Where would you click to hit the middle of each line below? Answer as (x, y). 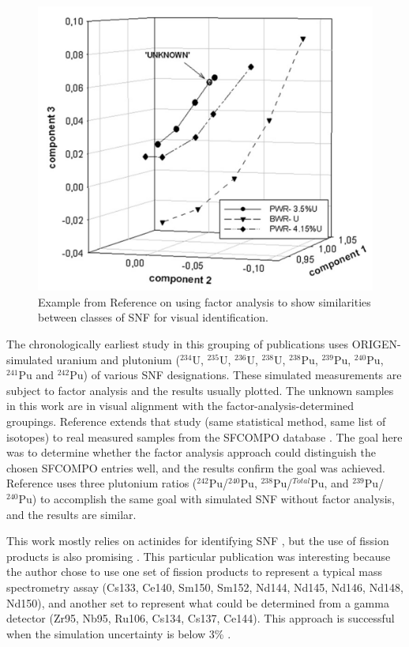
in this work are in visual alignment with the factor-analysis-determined (180, 406)
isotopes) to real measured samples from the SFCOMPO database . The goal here (204, 436)
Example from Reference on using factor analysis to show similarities (204, 301)
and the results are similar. (71, 514)
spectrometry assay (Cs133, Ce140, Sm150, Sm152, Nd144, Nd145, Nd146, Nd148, (205, 587)
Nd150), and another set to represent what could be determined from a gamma (198, 602)
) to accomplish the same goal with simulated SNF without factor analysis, (213, 498)
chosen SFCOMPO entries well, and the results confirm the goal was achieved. (196, 467)
